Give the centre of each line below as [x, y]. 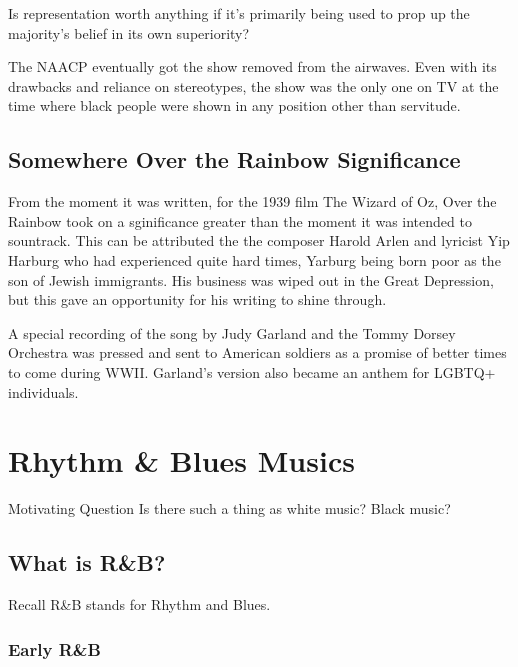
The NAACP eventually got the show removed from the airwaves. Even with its [252, 66]
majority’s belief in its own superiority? [129, 32]
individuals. [43, 391]
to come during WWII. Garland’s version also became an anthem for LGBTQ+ [252, 371]
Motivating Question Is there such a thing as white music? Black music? [229, 508]
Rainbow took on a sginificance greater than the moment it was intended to [240, 220]
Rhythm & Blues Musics [181, 460]
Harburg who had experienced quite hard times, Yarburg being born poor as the [254, 259]
